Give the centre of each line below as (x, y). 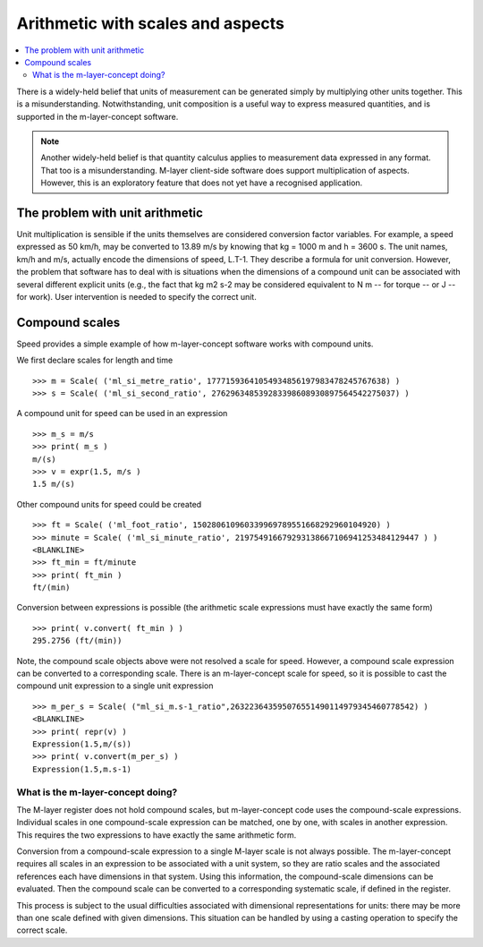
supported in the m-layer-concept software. (97, 116)
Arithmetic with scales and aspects (151, 23)
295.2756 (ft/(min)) (77, 641)
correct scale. (42, 930)
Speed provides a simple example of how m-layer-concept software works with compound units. (195, 344)
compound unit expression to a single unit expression (115, 686)
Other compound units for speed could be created (109, 504)
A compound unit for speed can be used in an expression (122, 414)
